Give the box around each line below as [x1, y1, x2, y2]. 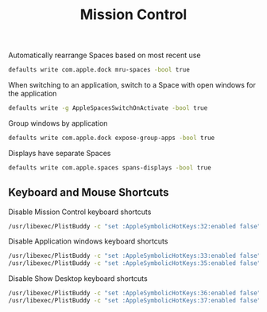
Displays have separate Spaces [8, 148, 111, 158]
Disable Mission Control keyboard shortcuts [8, 207, 152, 216]
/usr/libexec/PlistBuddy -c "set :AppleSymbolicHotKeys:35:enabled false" [8, 259, 261, 267]
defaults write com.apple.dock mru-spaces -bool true [8, 66, 191, 74]
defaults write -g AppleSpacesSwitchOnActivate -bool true [8, 104, 208, 112]
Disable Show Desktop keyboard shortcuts [8, 274, 149, 283]
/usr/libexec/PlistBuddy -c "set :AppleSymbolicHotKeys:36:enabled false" [8, 289, 261, 298]
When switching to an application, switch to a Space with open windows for [8, 80, 256, 90]
